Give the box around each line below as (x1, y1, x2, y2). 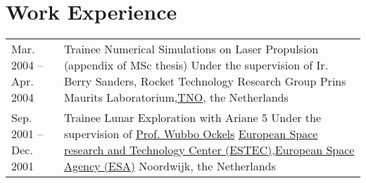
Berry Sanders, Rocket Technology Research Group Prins (63, 73, 346, 90)
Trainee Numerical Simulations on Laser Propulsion (63, 41, 319, 57)
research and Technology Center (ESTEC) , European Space (63, 142, 355, 158)
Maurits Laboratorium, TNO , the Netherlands (63, 89, 289, 106)
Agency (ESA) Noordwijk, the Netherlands (63, 158, 276, 175)
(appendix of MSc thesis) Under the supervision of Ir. (63, 57, 329, 74)
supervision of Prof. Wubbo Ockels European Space (63, 126, 318, 142)
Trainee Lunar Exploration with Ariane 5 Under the (63, 109, 322, 126)
